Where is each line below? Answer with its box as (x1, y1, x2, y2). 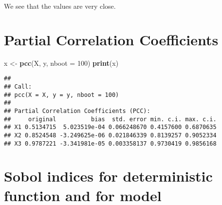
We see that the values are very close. (4, 1, 116, 11)
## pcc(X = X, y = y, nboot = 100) (4, 91, 119, 98)
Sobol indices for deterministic (4, 166, 213, 186)
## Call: (4, 83, 32, 90)
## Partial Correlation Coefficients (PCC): (4, 107, 150, 114)
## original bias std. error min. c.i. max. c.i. (4, 115, 217, 123)
